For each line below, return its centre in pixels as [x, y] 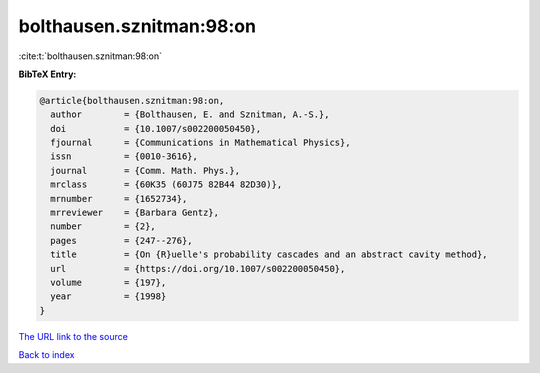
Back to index [46, 355]
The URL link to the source [73, 336]
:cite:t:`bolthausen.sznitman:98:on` [90, 56]
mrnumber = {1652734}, [119, 198]
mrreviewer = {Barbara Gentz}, [135, 213]
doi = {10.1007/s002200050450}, [156, 128]
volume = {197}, [108, 282]
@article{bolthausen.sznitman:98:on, [132, 100]
